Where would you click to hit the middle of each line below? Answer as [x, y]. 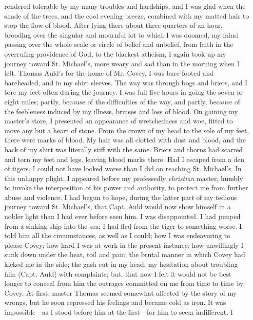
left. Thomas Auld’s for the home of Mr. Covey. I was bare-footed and [109, 73]
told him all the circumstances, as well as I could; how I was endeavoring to [117, 235]
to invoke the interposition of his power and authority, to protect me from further [126, 188]
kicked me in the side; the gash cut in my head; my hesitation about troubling [121, 264]
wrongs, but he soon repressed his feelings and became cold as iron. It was [115, 302]
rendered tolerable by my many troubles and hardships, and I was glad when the [125, 6]
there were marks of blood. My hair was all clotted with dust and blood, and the [125, 140]
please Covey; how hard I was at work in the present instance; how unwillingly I [124, 245]
